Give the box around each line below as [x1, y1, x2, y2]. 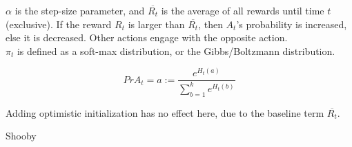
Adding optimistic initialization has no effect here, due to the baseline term [6, 105, 324, 120]
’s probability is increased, [236, 16, 347, 31]
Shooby [6, 128, 37, 143]
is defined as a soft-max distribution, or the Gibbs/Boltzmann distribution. [17, 43, 335, 58]
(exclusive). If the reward [6, 16, 112, 31]
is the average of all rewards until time [161, 3, 324, 17]
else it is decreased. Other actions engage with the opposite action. [6, 30, 288, 45]
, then [198, 16, 223, 31]
